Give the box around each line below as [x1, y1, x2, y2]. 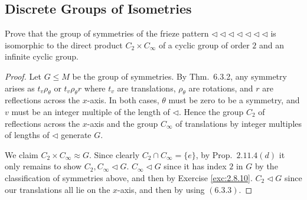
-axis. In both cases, [87, 94, 159, 106]
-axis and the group [87, 117, 158, 129]
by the [254, 160, 278, 172]
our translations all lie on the [5, 183, 110, 195]
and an [259, 38, 284, 51]
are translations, [117, 81, 176, 94]
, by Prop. [195, 148, 233, 160]
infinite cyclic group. [5, 50, 79, 63]
